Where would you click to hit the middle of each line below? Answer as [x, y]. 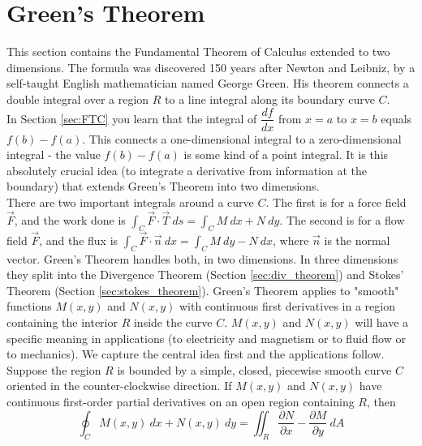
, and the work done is [70, 219]
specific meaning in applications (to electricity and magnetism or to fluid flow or [206, 338]
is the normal [357, 240]
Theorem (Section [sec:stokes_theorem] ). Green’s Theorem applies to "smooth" [203, 290]
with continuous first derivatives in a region [287, 306]
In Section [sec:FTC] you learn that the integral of [132, 118]
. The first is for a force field [336, 202]
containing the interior [62, 322]
